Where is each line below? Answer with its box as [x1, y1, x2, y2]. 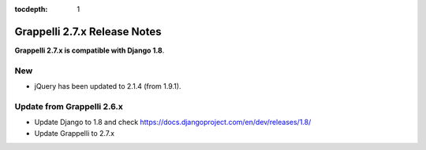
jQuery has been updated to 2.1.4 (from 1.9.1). [34, 82, 181, 91]
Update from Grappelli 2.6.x [14, 101, 124, 112]
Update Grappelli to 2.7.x [34, 128, 114, 137]
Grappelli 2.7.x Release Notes [14, 24, 162, 38]
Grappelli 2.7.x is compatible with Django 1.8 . [14, 46, 165, 55]
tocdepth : [14, 5, 48, 13]
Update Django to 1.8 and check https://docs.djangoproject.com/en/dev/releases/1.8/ [34, 118, 312, 127]
